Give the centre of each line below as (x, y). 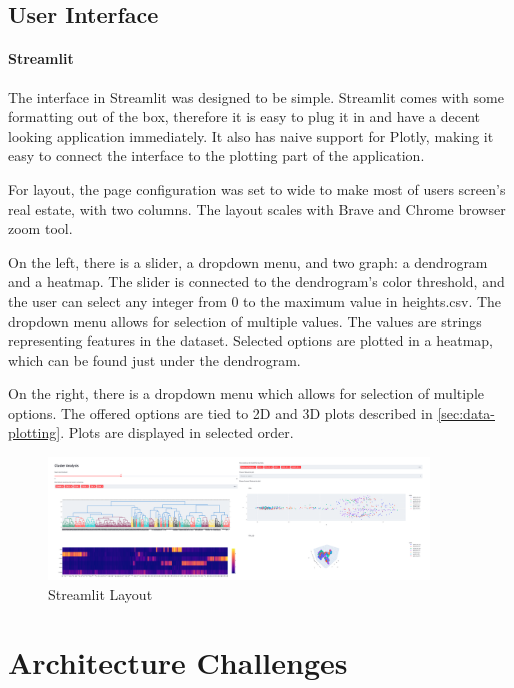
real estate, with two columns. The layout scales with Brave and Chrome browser (257, 208)
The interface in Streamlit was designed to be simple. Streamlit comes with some (256, 96)
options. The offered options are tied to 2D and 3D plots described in (220, 412)
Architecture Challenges (178, 662)
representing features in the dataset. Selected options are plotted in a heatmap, (251, 340)
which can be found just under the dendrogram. (154, 359)
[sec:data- (466, 412)
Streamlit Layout (100, 593)
